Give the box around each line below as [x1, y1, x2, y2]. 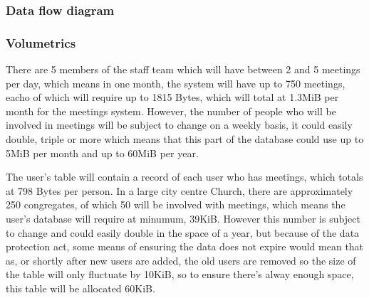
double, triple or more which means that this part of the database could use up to [6, 132, 364, 147]
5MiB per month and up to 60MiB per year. [6, 145, 199, 160]
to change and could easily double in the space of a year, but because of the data [6, 225, 360, 240]
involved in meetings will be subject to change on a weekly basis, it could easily [6, 117, 353, 132]
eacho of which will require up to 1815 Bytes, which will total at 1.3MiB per [6, 90, 339, 105]
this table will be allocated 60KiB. [6, 280, 155, 295]
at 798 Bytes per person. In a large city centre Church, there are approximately [6, 183, 353, 198]
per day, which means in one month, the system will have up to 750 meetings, [6, 75, 345, 90]
